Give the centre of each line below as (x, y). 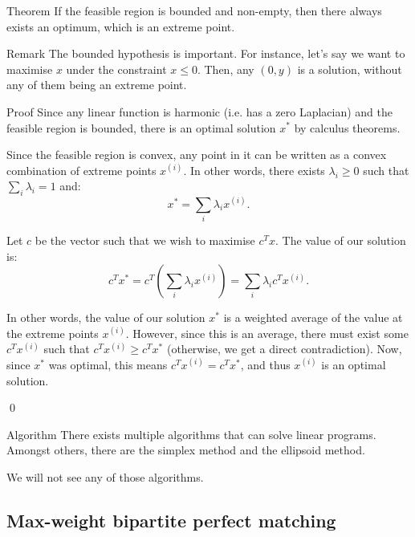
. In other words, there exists (254, 170)
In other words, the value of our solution (106, 317)
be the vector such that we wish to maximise (145, 240)
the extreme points (53, 333)
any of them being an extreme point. (97, 85)
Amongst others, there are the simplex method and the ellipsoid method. (186, 450)
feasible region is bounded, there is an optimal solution (141, 127)
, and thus (265, 364)
